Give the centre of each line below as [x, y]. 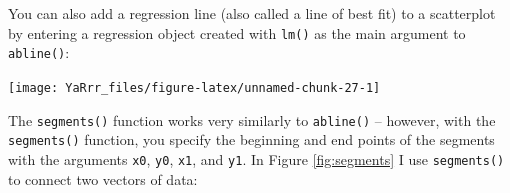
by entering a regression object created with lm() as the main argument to [237, 32]
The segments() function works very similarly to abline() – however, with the [252, 119]
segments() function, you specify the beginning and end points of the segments [251, 139]
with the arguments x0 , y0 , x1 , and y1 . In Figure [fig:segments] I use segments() [256, 158]
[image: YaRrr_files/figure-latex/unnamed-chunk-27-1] [194, 87]
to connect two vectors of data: [103, 178]
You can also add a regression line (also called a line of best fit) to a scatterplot [252, 13]
